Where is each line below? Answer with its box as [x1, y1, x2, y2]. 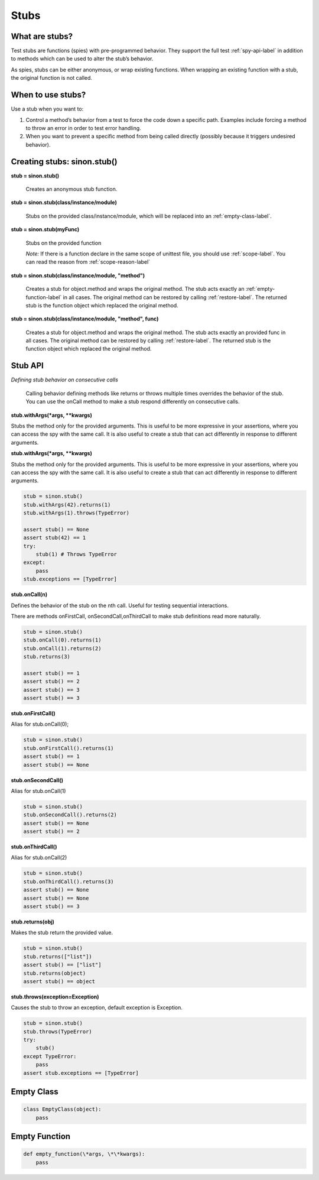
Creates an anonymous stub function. [25, 186, 118, 192]
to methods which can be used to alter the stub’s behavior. [11, 55, 154, 62]
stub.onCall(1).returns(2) [23, 645, 102, 651]
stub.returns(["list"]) [23, 953, 93, 960]
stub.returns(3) [23, 653, 71, 660]
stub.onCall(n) [11, 591, 48, 598]
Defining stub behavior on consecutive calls [11, 376, 118, 384]
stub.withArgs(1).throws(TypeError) [23, 510, 130, 517]
